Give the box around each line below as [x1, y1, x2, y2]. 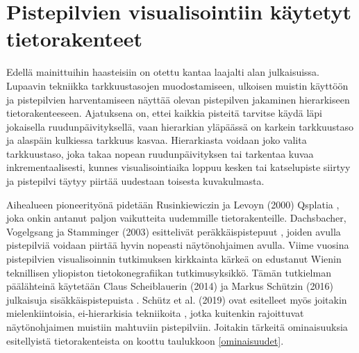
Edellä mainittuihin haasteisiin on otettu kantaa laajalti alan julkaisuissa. [6, 65, 319, 79]
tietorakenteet [6, 24, 143, 53]
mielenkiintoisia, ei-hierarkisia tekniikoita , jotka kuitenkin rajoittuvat [6, 306, 304, 320]
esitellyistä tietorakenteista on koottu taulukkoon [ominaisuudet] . [6, 333, 284, 347]
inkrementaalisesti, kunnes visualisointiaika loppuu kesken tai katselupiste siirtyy [6, 160, 351, 174]
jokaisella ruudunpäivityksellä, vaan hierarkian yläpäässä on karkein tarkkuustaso [6, 119, 354, 133]
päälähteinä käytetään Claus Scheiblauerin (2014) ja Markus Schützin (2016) [6, 279, 333, 293]
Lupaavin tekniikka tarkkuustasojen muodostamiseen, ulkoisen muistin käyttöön [6, 78, 349, 92]
